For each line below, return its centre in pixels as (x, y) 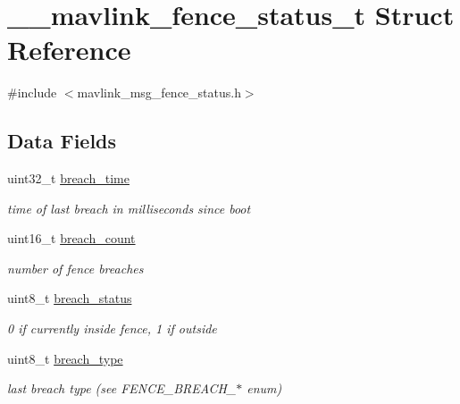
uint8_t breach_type (65, 358)
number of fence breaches (75, 268)
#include (32, 93)
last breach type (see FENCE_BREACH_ (122, 388)
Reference (69, 50)
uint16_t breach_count (71, 238)
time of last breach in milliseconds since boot (129, 208)
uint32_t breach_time (68, 178)
